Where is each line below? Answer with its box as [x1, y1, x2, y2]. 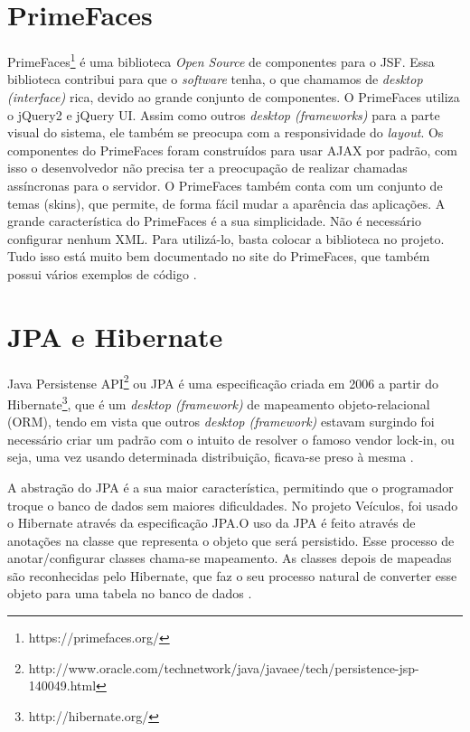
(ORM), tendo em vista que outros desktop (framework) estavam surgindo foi [7, 412, 435, 431]
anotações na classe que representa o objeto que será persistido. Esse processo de [7, 530, 455, 549]
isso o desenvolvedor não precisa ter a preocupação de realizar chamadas [7, 158, 408, 177]
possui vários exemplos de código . [7, 264, 197, 283]
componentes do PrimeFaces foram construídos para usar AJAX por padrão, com [7, 140, 457, 159]
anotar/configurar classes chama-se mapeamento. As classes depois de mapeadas [7, 549, 452, 568]
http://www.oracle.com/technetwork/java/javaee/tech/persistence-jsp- [28, 658, 419, 677]
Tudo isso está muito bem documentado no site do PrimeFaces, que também [7, 247, 430, 266]
